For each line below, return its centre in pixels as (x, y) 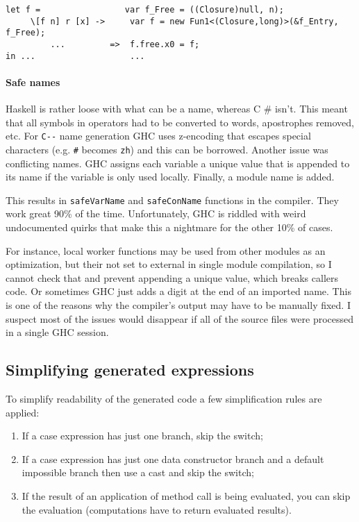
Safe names (33, 82)
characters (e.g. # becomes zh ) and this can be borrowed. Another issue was (167, 149)
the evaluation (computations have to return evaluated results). (157, 509)
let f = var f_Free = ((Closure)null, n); (145, 10)
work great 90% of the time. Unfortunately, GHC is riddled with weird (156, 213)
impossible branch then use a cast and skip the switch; (138, 472)
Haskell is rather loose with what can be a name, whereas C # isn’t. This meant (177, 109)
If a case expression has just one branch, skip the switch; (142, 436)
